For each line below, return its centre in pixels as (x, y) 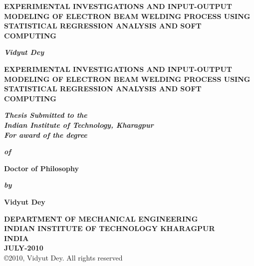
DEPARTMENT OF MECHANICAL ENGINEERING (101, 218)
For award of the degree (46, 134)
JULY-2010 (24, 248)
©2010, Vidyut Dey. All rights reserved (63, 257)
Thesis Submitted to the (46, 115)
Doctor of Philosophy (41, 168)
